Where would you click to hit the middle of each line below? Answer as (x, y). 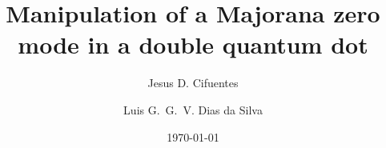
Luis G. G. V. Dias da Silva (193, 109)
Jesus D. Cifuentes (193, 83)
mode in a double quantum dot (193, 44)
